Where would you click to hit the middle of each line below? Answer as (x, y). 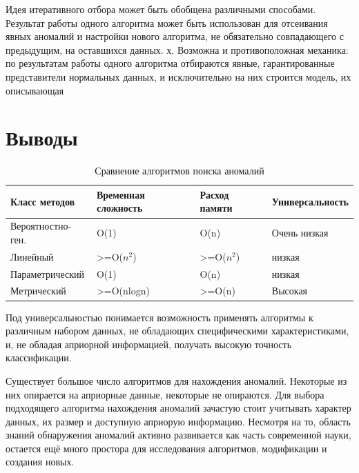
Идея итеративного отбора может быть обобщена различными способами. (161, 9)
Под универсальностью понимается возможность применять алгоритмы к (159, 317)
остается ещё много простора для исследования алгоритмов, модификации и (166, 448)
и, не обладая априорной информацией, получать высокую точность (149, 344)
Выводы (42, 138)
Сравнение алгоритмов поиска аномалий (179, 171)
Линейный (32, 256)
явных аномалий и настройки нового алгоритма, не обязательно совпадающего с (175, 36)
